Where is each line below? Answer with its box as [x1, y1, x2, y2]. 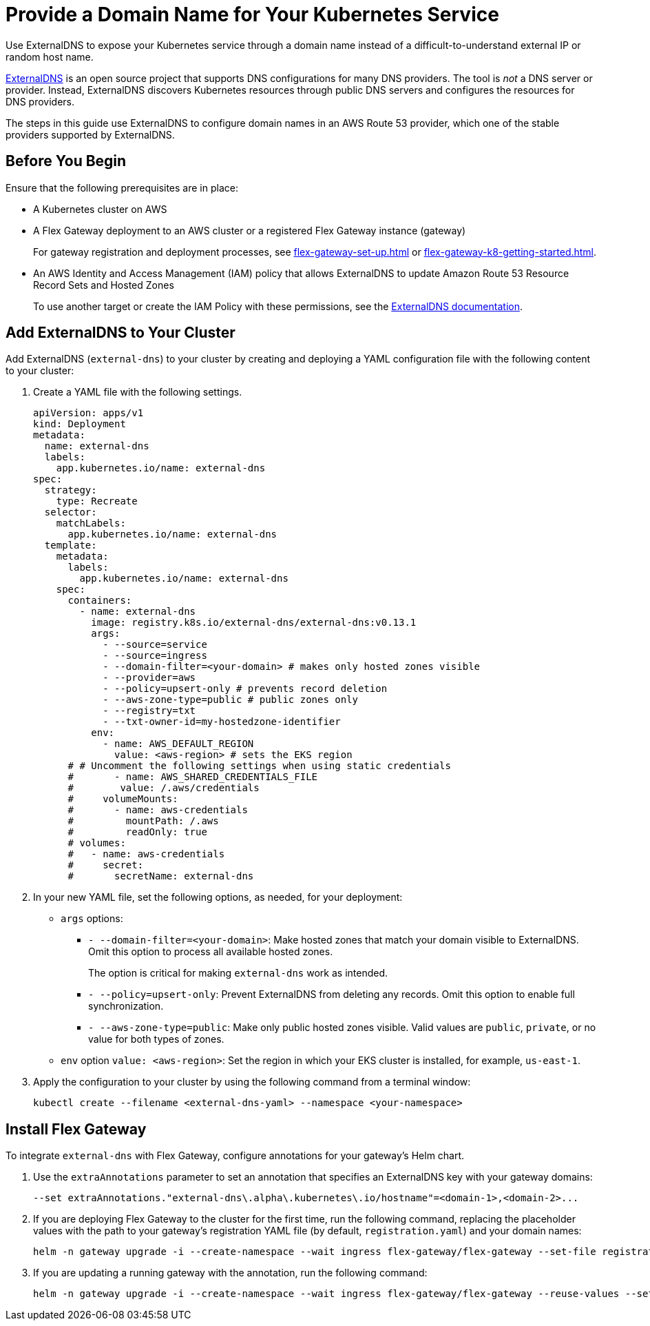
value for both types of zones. [88, 1033, 224, 1045]
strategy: [44, 484, 97, 496]
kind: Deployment [33, 418, 126, 430]
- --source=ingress [103, 650, 207, 662]
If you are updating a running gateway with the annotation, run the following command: [33, 1267, 428, 1279]
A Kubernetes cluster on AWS [33, 203, 167, 215]
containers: [67, 595, 132, 606]
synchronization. [88, 1000, 164, 1012]
